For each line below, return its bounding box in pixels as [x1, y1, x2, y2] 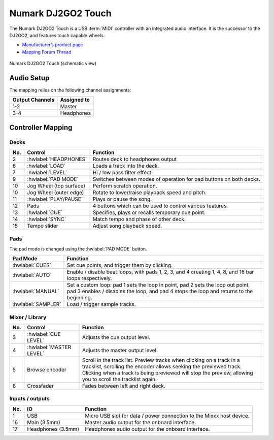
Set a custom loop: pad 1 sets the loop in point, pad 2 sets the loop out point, [66, 281, 250, 289]
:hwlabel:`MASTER [27, 343, 72, 351]
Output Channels [12, 97, 55, 104]
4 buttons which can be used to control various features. [92, 202, 228, 209]
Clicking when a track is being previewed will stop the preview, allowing [82, 369, 253, 376]
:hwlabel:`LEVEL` [27, 169, 67, 176]
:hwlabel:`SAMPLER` [12, 301, 61, 308]
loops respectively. [66, 275, 112, 282]
